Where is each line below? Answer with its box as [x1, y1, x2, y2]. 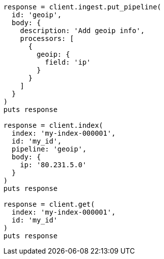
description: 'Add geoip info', [20, 27, 145, 35]
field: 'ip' [45, 58, 91, 66]
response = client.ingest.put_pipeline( [3, 3, 162, 11]
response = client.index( [3, 121, 103, 129]
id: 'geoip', [11, 11, 62, 19]
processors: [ [20, 35, 74, 42]
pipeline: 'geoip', [11, 145, 87, 153]
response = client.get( [3, 200, 95, 208]
